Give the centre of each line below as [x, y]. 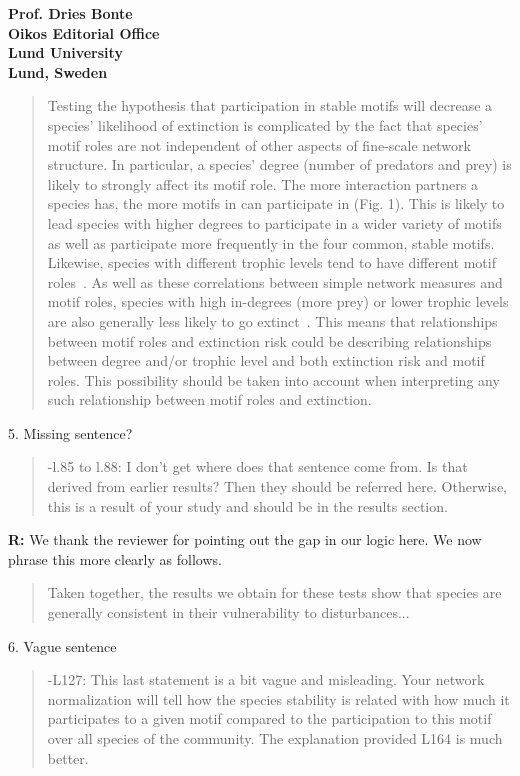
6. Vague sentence [62, 645]
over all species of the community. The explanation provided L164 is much [275, 738]
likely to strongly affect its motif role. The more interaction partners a [262, 183]
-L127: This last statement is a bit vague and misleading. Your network [266, 679]
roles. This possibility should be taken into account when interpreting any [273, 379]
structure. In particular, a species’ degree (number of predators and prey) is [279, 164]
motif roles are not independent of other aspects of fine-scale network [259, 144]
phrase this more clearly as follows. [115, 558]
